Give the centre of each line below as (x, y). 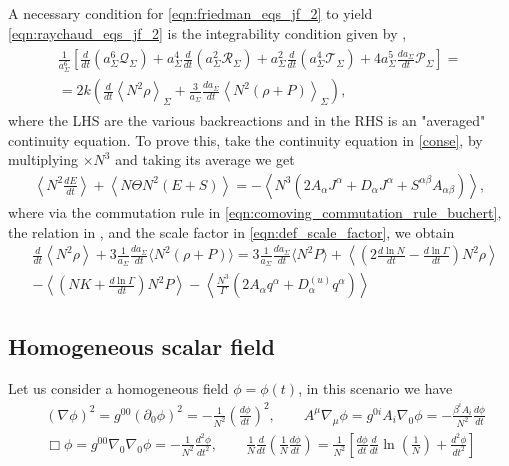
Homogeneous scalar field (141, 345)
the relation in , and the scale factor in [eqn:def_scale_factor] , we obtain (231, 231)
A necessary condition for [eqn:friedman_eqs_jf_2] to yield (190, 13)
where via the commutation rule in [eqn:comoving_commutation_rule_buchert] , (255, 211)
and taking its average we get (205, 159)
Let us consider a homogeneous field (118, 387)
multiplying (43, 159)
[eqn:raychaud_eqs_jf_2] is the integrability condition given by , (207, 32)
